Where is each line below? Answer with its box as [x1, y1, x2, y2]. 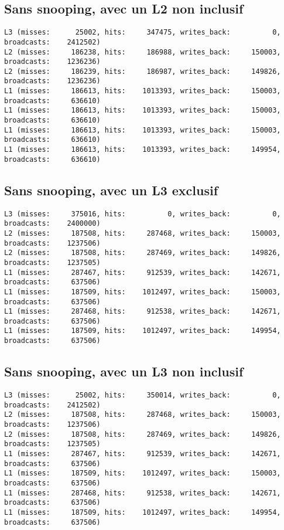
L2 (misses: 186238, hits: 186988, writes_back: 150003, [4, 47, 281, 56]
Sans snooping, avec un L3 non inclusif [4, 362, 244, 380]
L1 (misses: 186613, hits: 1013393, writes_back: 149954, [4, 145, 281, 154]
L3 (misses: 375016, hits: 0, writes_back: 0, [4, 209, 281, 218]
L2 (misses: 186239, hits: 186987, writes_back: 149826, [4, 67, 281, 76]
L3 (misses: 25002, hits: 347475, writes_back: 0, [4, 28, 281, 37]
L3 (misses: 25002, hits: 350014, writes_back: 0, [4, 390, 281, 399]
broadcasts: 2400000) [4, 219, 101, 228]
